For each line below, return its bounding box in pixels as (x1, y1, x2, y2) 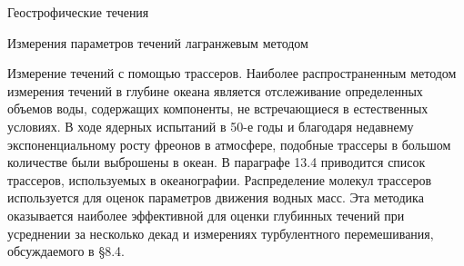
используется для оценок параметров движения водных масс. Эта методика (7, 188, 424, 207)
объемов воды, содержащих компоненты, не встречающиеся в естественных (7, 99, 429, 118)
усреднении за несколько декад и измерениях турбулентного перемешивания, (7, 223, 434, 242)
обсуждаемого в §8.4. (7, 241, 125, 261)
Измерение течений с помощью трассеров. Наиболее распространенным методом (7, 64, 457, 83)
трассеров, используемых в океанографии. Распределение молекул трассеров (7, 170, 432, 189)
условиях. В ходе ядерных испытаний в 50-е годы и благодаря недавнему (7, 116, 414, 135)
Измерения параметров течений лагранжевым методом (7, 33, 308, 52)
